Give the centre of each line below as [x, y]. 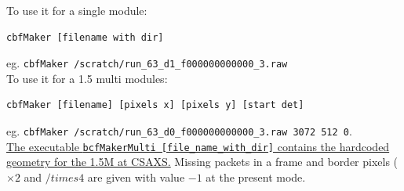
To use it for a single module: [77, 10]
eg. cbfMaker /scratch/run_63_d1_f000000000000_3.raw [147, 63]
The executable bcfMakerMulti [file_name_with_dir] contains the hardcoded [198, 146]
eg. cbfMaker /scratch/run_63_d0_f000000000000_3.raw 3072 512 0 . [179, 131]
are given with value [136, 177]
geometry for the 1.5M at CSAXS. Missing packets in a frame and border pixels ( [202, 162]
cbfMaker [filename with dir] [85, 37]
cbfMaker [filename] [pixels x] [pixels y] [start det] [155, 105]
